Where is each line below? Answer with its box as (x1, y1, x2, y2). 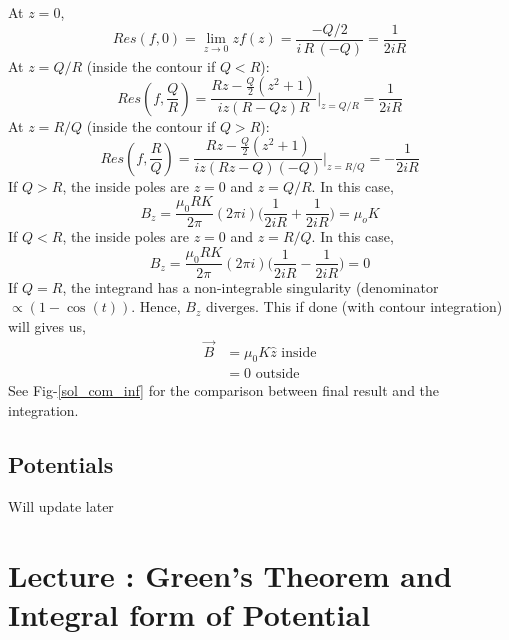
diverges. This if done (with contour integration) (205, 296, 503, 317)
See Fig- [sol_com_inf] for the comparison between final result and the (8, 380, 440, 401)
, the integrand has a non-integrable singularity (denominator (62, 276, 439, 297)
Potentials (8, 449, 114, 479)
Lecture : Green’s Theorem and (8, 554, 452, 595)
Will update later (8, 495, 114, 516)
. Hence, (131, 296, 181, 317)
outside (255, 367, 300, 382)
